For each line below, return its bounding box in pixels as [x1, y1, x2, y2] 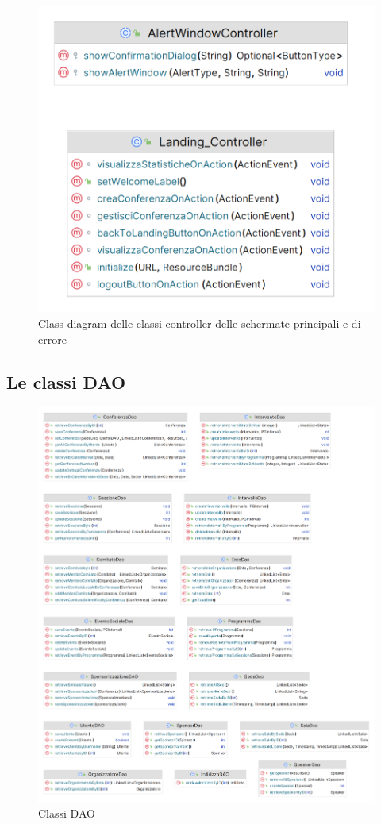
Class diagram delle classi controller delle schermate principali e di [38, 315, 361, 332]
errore [38, 330, 67, 347]
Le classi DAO [6, 369, 126, 394]
